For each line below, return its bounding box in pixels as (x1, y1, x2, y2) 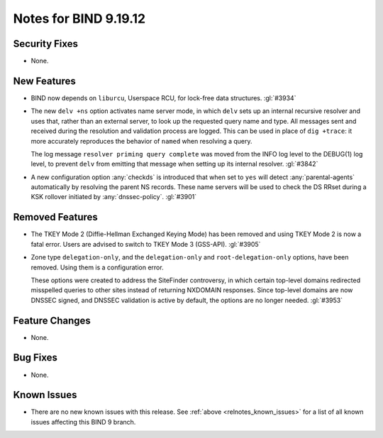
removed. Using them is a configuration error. (30, 263, 164, 272)
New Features (13, 75, 76, 87)
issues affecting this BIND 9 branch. (30, 417, 136, 426)
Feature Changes (13, 314, 91, 326)
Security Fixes (13, 38, 78, 50)
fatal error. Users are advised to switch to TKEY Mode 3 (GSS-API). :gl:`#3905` (30, 240, 261, 248)
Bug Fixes (13, 352, 58, 364)
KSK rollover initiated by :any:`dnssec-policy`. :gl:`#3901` (30, 193, 197, 201)
